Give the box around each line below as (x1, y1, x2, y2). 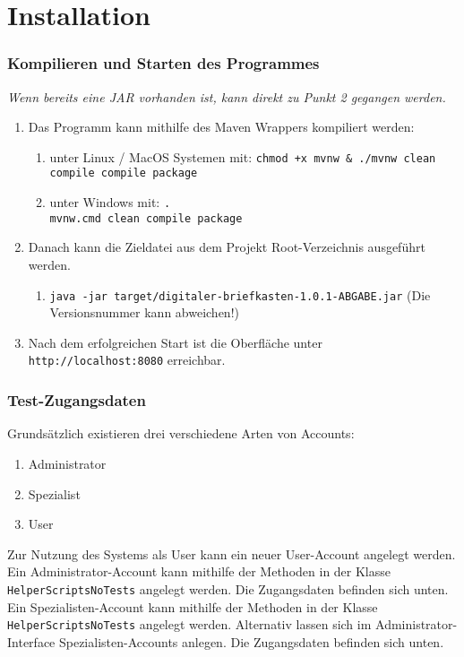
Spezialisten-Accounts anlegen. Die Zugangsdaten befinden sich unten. (58, 632, 444, 651)
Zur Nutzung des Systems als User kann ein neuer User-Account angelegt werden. (7, 544, 456, 563)
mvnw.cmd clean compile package (49, 212, 243, 225)
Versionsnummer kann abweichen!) (49, 303, 239, 322)
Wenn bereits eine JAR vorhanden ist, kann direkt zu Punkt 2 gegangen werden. (7, 87, 446, 106)
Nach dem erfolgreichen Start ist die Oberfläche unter (28, 333, 322, 351)
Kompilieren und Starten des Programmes (7, 52, 320, 74)
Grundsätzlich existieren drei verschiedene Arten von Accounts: (7, 424, 355, 443)
